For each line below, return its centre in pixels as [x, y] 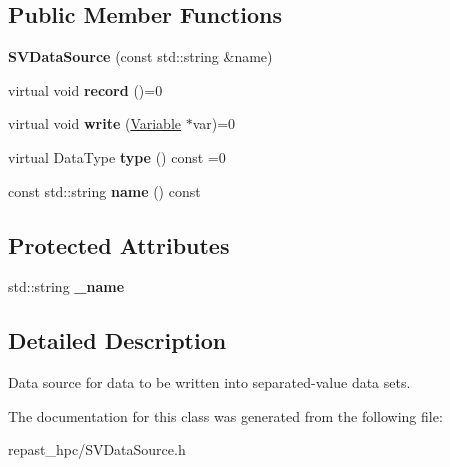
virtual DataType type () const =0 [117, 156]
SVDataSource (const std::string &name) [140, 56]
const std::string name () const [104, 190]
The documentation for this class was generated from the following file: [225, 415]
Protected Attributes [119, 244]
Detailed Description [117, 340]
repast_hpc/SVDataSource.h [97, 449]
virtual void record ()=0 [85, 89]
